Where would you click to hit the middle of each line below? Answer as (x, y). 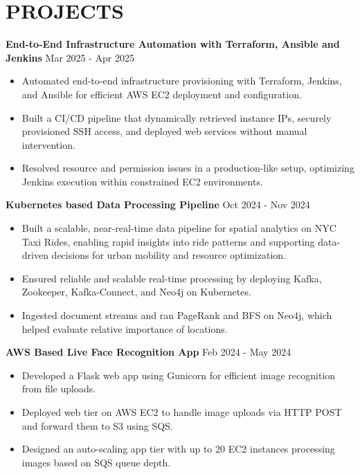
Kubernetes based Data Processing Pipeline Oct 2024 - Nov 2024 (158, 204)
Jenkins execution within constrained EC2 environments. (142, 181)
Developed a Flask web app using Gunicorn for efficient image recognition (179, 375)
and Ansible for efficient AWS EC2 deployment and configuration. (162, 94)
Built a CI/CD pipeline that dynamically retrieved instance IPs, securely (177, 117)
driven (35, 255)
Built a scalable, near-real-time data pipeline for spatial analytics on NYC (179, 228)
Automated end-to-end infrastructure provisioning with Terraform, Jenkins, (182, 81)
